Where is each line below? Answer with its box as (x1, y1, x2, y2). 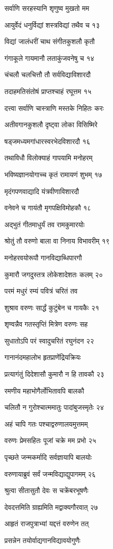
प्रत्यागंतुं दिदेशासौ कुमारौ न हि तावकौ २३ (4, 369, 105, 379)
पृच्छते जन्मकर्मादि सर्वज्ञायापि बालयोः (4, 452, 92, 462)
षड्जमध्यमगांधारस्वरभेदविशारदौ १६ (4, 136, 90, 146)
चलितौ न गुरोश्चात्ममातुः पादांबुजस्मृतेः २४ (4, 402, 104, 412)
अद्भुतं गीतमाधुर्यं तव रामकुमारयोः (4, 219, 85, 229)
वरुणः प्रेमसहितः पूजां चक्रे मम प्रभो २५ (4, 435, 96, 446)
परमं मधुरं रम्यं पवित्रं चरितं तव (4, 286, 78, 296)
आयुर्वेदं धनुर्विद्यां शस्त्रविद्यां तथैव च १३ (4, 19, 100, 30)
